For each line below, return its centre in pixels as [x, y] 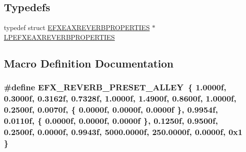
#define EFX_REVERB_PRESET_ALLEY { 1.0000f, [115, 87]
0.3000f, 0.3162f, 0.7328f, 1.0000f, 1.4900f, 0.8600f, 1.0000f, [120, 98]
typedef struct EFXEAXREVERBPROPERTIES [77, 27]
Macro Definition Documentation [89, 63]
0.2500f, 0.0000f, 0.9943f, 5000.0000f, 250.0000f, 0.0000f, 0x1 [123, 131]
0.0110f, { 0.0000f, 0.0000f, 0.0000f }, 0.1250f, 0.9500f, [111, 120]
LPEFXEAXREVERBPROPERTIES [60, 37]
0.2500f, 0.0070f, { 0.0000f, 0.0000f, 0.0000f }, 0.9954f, [111, 109]
